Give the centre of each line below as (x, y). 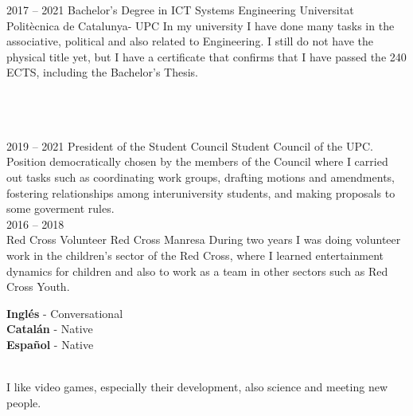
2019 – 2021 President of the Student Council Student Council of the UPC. (190, 145)
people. (24, 402)
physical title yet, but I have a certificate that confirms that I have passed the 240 (206, 56)
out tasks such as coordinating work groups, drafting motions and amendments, (201, 177)
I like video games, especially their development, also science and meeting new (197, 387)
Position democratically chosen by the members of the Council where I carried (197, 161)
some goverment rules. (60, 208)
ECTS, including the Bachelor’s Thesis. (102, 72)
